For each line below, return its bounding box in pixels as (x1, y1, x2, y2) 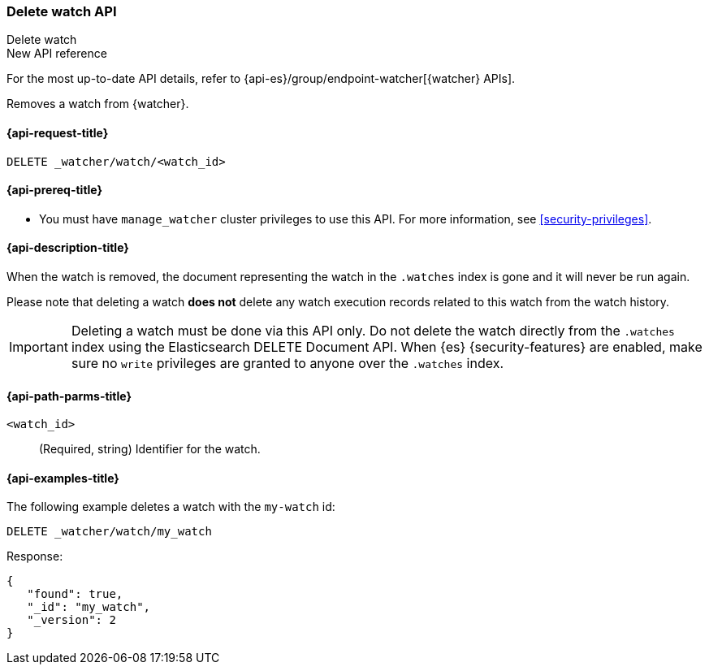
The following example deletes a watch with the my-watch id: (6, 500, 335, 514)
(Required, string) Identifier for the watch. (39, 442, 261, 457)
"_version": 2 (27, 613, 116, 627)
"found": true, (27, 587, 123, 601)
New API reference (6, 46, 107, 61)
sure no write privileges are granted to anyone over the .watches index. (71, 355, 504, 372)
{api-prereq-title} (6, 183, 103, 197)
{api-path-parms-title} (6, 388, 132, 403)
